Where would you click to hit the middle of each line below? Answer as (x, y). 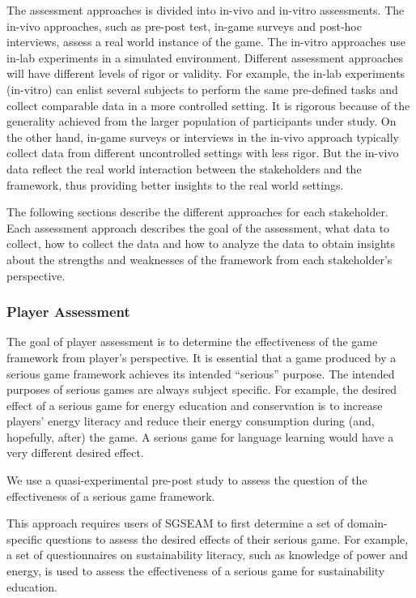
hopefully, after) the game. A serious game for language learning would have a (200, 436)
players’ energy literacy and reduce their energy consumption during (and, (191, 421)
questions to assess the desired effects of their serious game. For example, (227, 538)
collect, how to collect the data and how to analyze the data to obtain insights (201, 243)
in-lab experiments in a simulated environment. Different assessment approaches (205, 57)
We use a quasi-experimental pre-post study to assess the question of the (187, 480)
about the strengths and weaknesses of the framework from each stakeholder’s (200, 259)
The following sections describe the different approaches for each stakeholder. (197, 212)
